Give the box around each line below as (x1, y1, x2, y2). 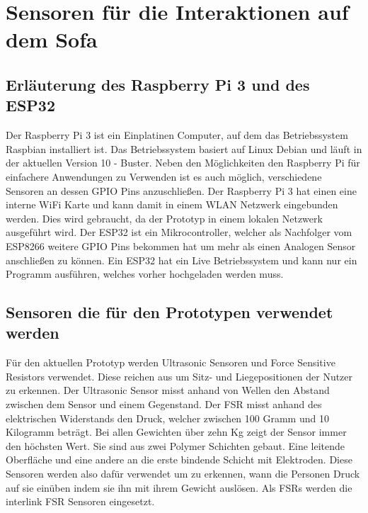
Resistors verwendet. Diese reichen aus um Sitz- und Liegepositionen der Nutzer (6, 368, 353, 383)
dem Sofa (6, 25, 98, 54)
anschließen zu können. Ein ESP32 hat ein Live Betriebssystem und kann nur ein (6, 252, 357, 267)
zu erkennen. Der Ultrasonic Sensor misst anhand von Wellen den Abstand (6, 383, 330, 398)
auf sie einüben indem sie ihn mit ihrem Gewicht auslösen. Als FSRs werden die (6, 480, 352, 495)
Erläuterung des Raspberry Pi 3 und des (6, 73, 310, 95)
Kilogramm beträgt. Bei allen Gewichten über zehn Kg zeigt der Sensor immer (6, 424, 347, 439)
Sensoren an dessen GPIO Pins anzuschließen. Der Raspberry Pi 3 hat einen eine (6, 183, 357, 198)
